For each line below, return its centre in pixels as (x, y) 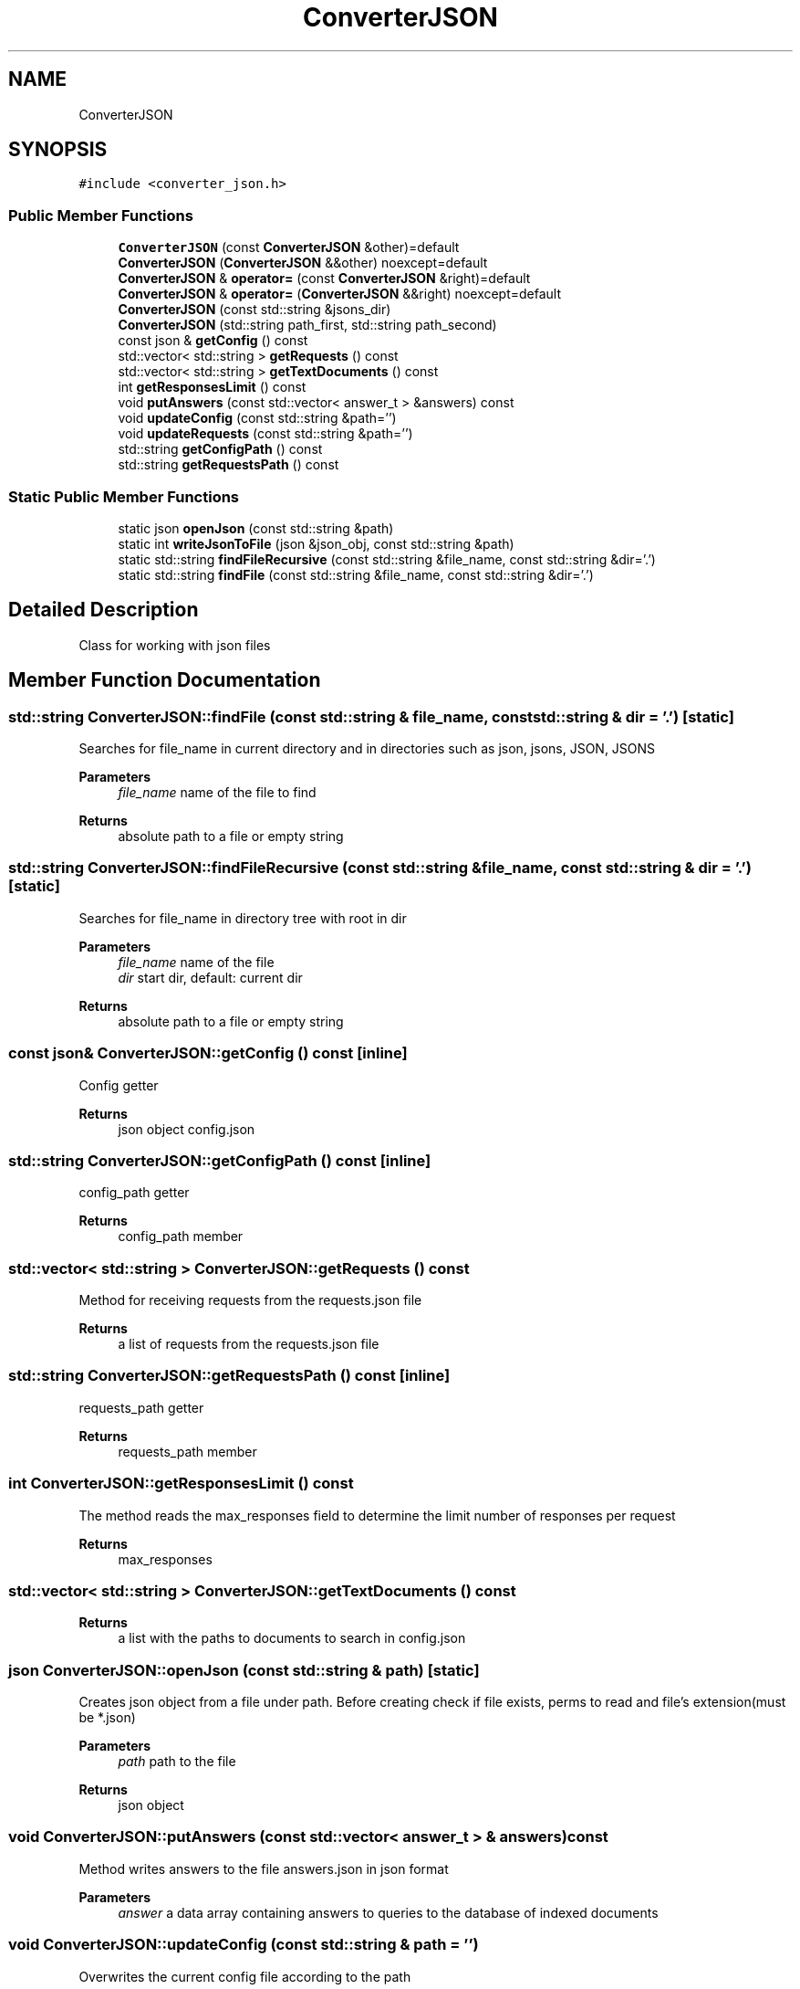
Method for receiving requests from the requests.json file (250, 1300)
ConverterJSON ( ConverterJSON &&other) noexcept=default (303, 263)
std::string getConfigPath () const (220, 449)
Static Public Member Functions (124, 496)
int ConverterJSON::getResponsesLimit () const (181, 1484)
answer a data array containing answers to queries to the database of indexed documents (388, 1912)
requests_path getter (141, 1407)
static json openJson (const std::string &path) (256, 528)
